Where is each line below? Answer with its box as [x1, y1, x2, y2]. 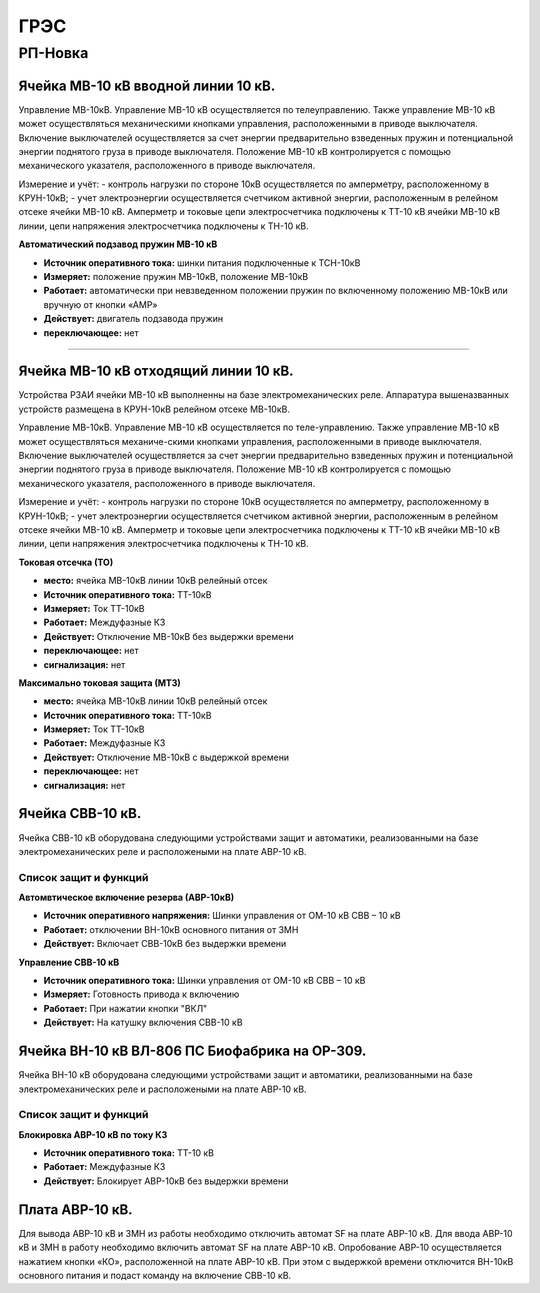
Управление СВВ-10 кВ [18, 956, 120, 968]
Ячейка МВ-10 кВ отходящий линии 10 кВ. [18, 363, 294, 380]
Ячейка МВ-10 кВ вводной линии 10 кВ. [18, 77, 276, 94]
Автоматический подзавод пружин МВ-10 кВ [18, 238, 218, 250]
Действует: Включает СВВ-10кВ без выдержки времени [43, 938, 287, 950]
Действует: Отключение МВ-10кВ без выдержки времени [43, 630, 294, 642]
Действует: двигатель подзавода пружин [43, 313, 224, 325]
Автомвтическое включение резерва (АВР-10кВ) [18, 891, 235, 904]
